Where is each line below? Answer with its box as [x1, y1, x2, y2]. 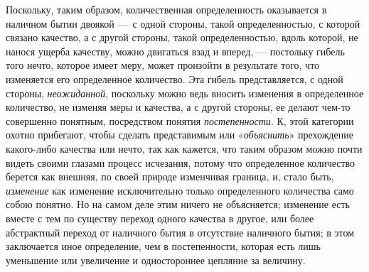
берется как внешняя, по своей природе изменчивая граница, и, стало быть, [6, 169, 334, 184]
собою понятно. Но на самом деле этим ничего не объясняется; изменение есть [6, 197, 350, 212]
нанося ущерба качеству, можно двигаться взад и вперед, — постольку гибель [6, 43, 345, 58]
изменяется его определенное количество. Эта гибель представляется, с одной [6, 71, 343, 86]
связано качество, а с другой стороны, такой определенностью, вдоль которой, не [6, 30, 358, 45]
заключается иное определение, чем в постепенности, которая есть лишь [6, 239, 321, 254]
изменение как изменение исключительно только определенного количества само [6, 183, 354, 197]
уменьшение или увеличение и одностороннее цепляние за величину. [6, 252, 306, 267]
